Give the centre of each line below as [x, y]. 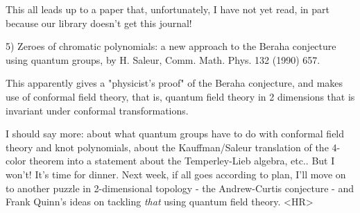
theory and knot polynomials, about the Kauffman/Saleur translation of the [167, 147]
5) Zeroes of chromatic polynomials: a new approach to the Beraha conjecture [171, 46]
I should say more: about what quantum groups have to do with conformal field [175, 134]
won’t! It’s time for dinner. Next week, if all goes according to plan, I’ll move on [176, 174]
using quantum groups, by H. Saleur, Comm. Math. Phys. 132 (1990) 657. [163, 59]
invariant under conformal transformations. [97, 110]
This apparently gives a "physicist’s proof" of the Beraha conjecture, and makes [174, 83]
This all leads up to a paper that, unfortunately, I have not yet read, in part [168, 9]
